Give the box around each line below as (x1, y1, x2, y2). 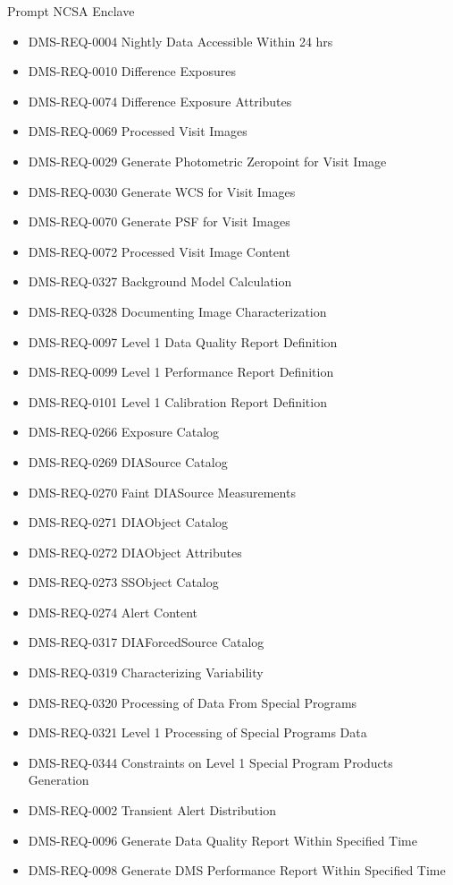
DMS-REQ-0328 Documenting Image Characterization (28, 302, 327, 320)
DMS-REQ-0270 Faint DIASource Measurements (28, 482, 296, 501)
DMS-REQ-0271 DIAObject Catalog (28, 513, 229, 532)
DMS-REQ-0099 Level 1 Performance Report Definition (28, 362, 334, 381)
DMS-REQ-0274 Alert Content (28, 602, 198, 621)
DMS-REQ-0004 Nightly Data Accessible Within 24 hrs (28, 31, 333, 50)
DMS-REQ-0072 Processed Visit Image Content (28, 242, 290, 260)
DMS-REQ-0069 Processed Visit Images (28, 122, 247, 140)
